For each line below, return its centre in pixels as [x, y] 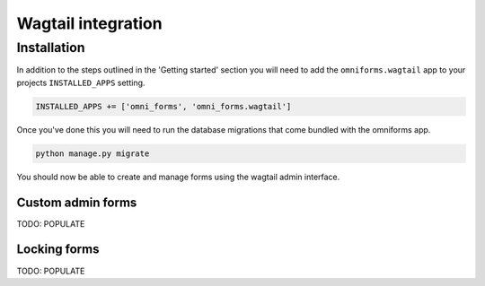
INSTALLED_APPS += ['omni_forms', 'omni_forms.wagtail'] [163, 106]
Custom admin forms [77, 202]
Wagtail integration [89, 23]
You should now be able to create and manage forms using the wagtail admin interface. [178, 177]
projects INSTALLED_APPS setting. [81, 82]
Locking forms [58, 250]
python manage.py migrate [93, 153]
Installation [51, 48]
